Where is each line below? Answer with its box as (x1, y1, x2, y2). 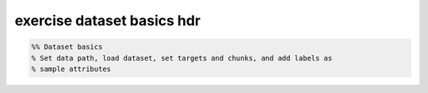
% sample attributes (31, 64, 111, 73)
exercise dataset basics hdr (14, 12, 201, 29)
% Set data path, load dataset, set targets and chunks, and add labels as (31, 54, 333, 62)
